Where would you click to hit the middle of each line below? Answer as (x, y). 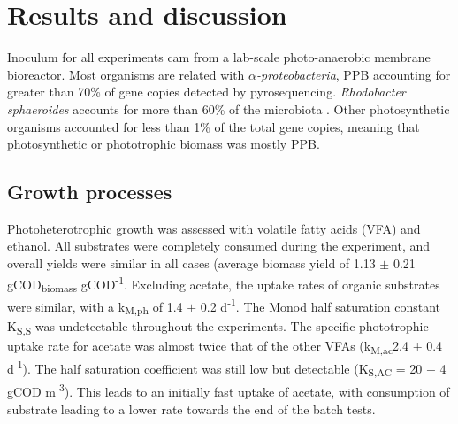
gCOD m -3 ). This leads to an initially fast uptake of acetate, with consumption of (229, 390)
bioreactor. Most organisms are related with (126, 74)
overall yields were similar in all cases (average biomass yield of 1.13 (191, 263)
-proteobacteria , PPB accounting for (354, 74)
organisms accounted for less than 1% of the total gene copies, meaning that (214, 126)
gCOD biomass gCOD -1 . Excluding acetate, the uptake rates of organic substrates (224, 284)
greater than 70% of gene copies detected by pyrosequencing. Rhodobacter (206, 92)
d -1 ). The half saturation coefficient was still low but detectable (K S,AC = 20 (215, 368)
